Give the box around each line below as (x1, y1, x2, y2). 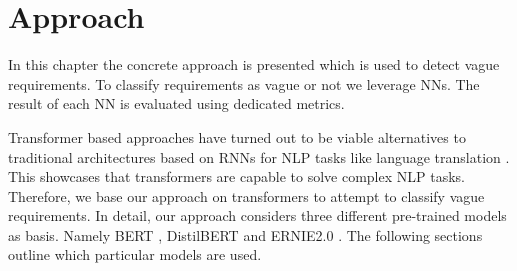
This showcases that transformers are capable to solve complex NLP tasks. (8, 166, 465, 187)
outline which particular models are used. (8, 244, 262, 265)
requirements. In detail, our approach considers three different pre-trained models (8, 205, 507, 226)
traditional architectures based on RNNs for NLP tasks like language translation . (8, 146, 510, 167)
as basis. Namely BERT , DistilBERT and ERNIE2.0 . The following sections (8, 224, 483, 245)
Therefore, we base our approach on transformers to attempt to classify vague (8, 185, 485, 206)
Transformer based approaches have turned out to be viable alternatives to (8, 126, 466, 147)
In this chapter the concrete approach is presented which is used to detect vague (8, 54, 500, 75)
